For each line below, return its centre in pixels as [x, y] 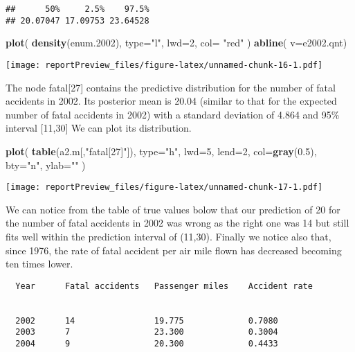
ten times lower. [39, 264]
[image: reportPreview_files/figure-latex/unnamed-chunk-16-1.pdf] [164, 65]
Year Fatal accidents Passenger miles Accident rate [164, 286]
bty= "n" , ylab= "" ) [46, 165]
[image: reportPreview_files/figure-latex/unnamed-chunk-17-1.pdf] [164, 187]
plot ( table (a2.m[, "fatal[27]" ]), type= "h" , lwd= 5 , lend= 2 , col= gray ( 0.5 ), [161, 151]
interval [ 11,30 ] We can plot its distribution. [99, 128]
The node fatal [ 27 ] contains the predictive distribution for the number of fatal [171, 87]
